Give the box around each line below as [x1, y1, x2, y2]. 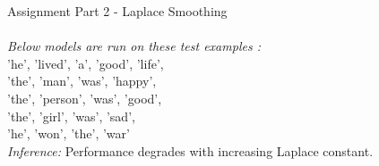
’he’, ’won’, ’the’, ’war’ [7, 124, 130, 143]
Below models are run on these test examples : [7, 37, 261, 55]
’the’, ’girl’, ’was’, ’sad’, [7, 106, 135, 125]
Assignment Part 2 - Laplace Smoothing [7, 2, 228, 20]
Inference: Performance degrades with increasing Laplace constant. [7, 141, 374, 160]
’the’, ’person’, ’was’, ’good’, [7, 88, 162, 107]
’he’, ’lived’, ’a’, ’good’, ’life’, [7, 54, 164, 72]
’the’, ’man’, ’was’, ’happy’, [7, 71, 157, 90]
